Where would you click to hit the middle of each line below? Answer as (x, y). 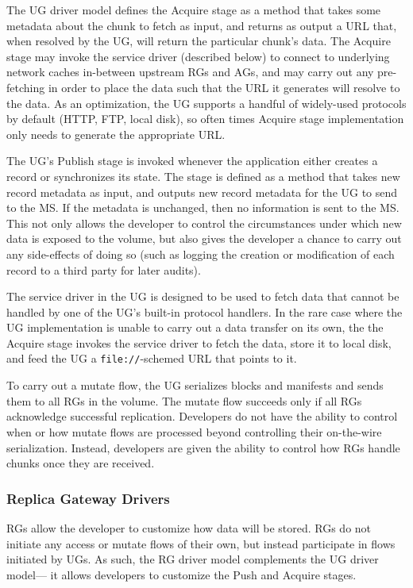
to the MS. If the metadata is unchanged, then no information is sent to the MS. (203, 208)
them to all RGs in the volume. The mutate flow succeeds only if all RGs (184, 400)
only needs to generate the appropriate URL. (116, 134)
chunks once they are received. (81, 463)
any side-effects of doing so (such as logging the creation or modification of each (201, 254)
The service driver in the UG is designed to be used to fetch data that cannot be (203, 296)
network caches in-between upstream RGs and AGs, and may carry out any (190, 72)
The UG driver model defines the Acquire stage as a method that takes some (194, 10)
